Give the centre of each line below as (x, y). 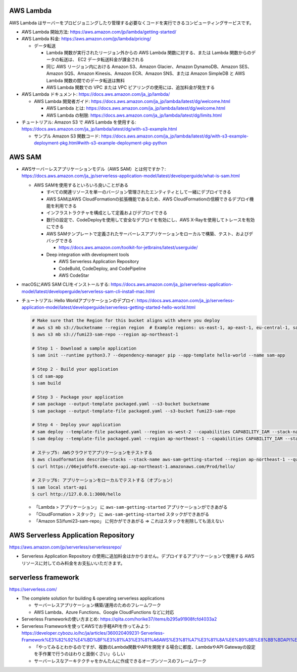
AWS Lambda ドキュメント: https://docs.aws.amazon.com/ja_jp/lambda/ (96, 94)
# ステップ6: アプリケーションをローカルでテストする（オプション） (103, 480)
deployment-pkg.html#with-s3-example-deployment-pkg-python (100, 143)
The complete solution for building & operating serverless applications (93, 598)
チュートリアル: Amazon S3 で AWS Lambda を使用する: (79, 122)
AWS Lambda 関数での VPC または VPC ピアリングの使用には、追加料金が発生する (130, 87)
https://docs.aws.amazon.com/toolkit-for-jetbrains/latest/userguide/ (128, 248)
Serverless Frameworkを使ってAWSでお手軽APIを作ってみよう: (86, 626)
